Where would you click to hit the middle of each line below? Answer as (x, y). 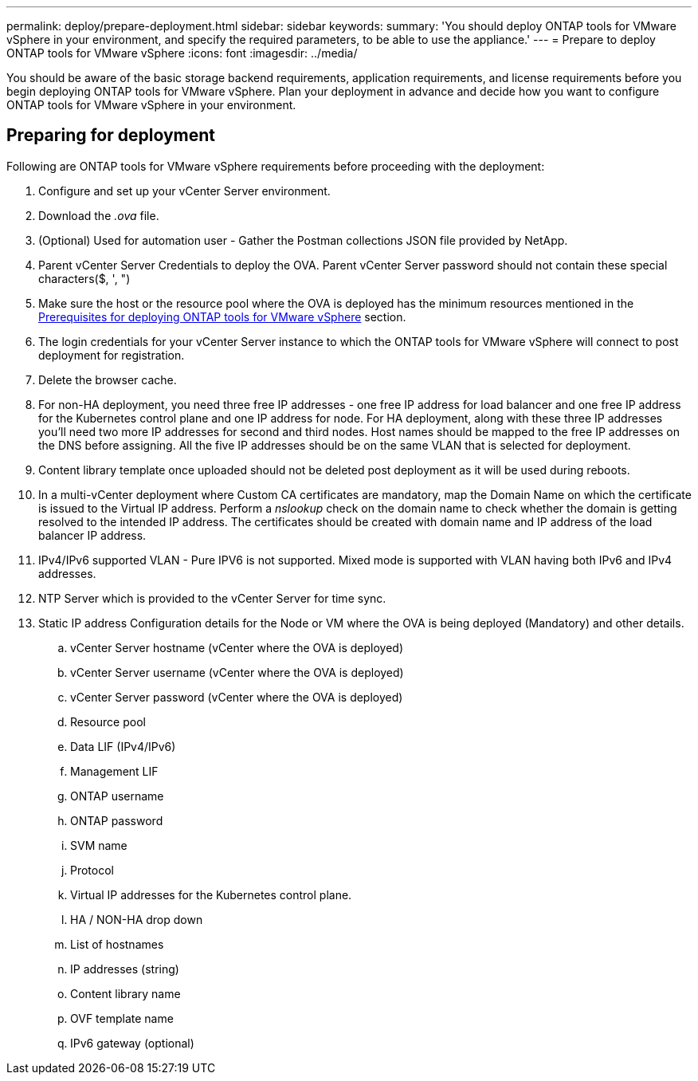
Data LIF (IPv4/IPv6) (123, 746)
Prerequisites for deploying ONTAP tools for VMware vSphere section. (222, 316)
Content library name (125, 993)
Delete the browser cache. (108, 379)
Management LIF (114, 771)
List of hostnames (117, 944)
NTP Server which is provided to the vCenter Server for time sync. (212, 598)
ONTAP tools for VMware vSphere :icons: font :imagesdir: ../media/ (182, 53)
